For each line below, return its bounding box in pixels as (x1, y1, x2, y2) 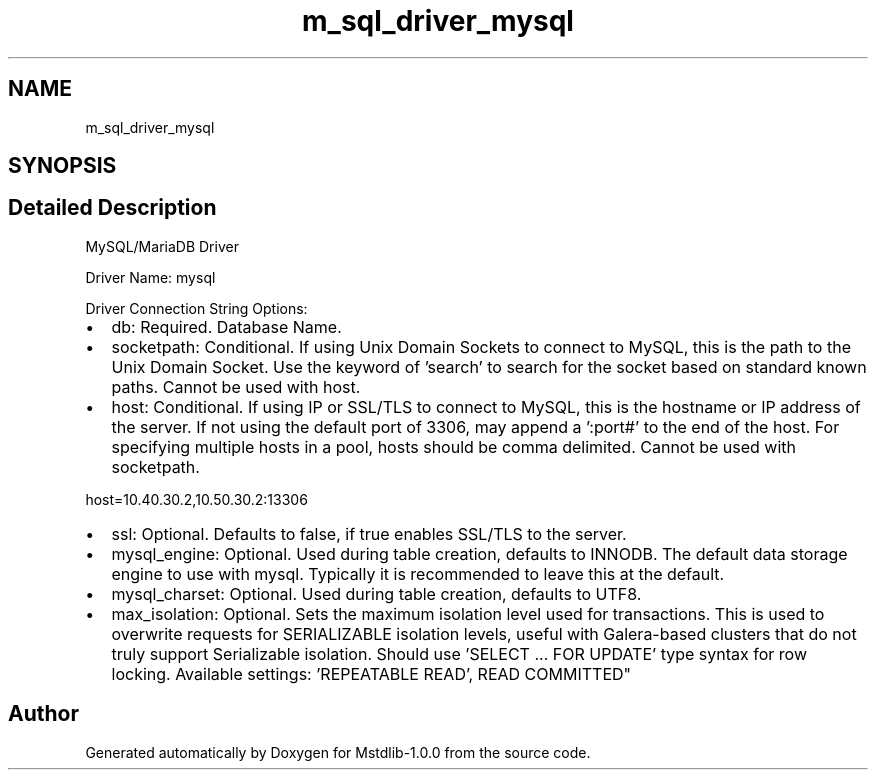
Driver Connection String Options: (85, 299, 308, 317)
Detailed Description (8, 195, 217, 221)
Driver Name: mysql (85, 268, 216, 286)
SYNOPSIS (8, 153, 117, 179)
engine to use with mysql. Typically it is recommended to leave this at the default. (111, 563, 725, 584)
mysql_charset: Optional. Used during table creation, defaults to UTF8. (111, 583, 642, 604)
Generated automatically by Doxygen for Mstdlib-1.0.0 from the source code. (85, 743, 591, 761)
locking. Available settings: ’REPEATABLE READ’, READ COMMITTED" (111, 663, 632, 684)
